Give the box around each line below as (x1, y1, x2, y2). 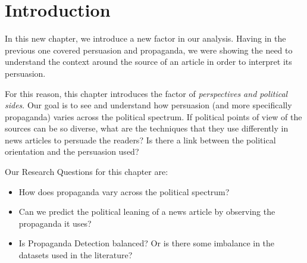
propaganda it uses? (18, 217, 92, 229)
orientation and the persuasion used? (5, 145, 139, 158)
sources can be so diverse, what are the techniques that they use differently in (5, 122, 289, 134)
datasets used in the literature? (18, 249, 133, 261)
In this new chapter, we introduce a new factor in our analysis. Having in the (5, 32, 286, 45)
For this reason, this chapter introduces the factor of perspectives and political (5, 87, 288, 99)
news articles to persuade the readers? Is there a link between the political (5, 133, 276, 146)
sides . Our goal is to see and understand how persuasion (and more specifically (5, 99, 292, 111)
